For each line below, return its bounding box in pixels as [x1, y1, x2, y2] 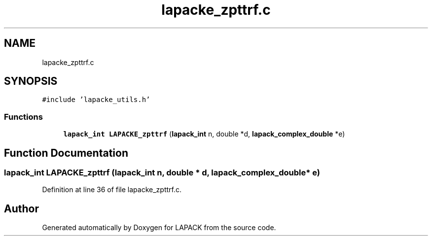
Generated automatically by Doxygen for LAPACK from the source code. [42, 223, 276, 232]
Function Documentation [4, 146, 128, 159]
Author [4, 202, 39, 215]
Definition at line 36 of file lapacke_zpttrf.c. [42, 185, 181, 194]
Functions [4, 111, 43, 122]
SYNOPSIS [4, 75, 58, 88]
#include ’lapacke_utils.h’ [42, 96, 150, 104]
